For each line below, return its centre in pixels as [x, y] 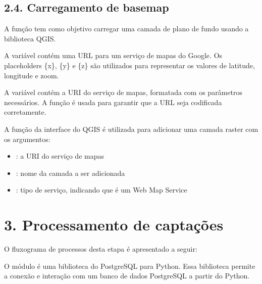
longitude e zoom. [32, 75]
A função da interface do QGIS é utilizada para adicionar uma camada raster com [131, 129]
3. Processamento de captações [114, 225]
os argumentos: [27, 139]
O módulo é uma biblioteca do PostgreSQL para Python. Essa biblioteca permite [130, 266]
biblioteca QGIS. [30, 38]
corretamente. [25, 112]
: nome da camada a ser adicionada [70, 173]
